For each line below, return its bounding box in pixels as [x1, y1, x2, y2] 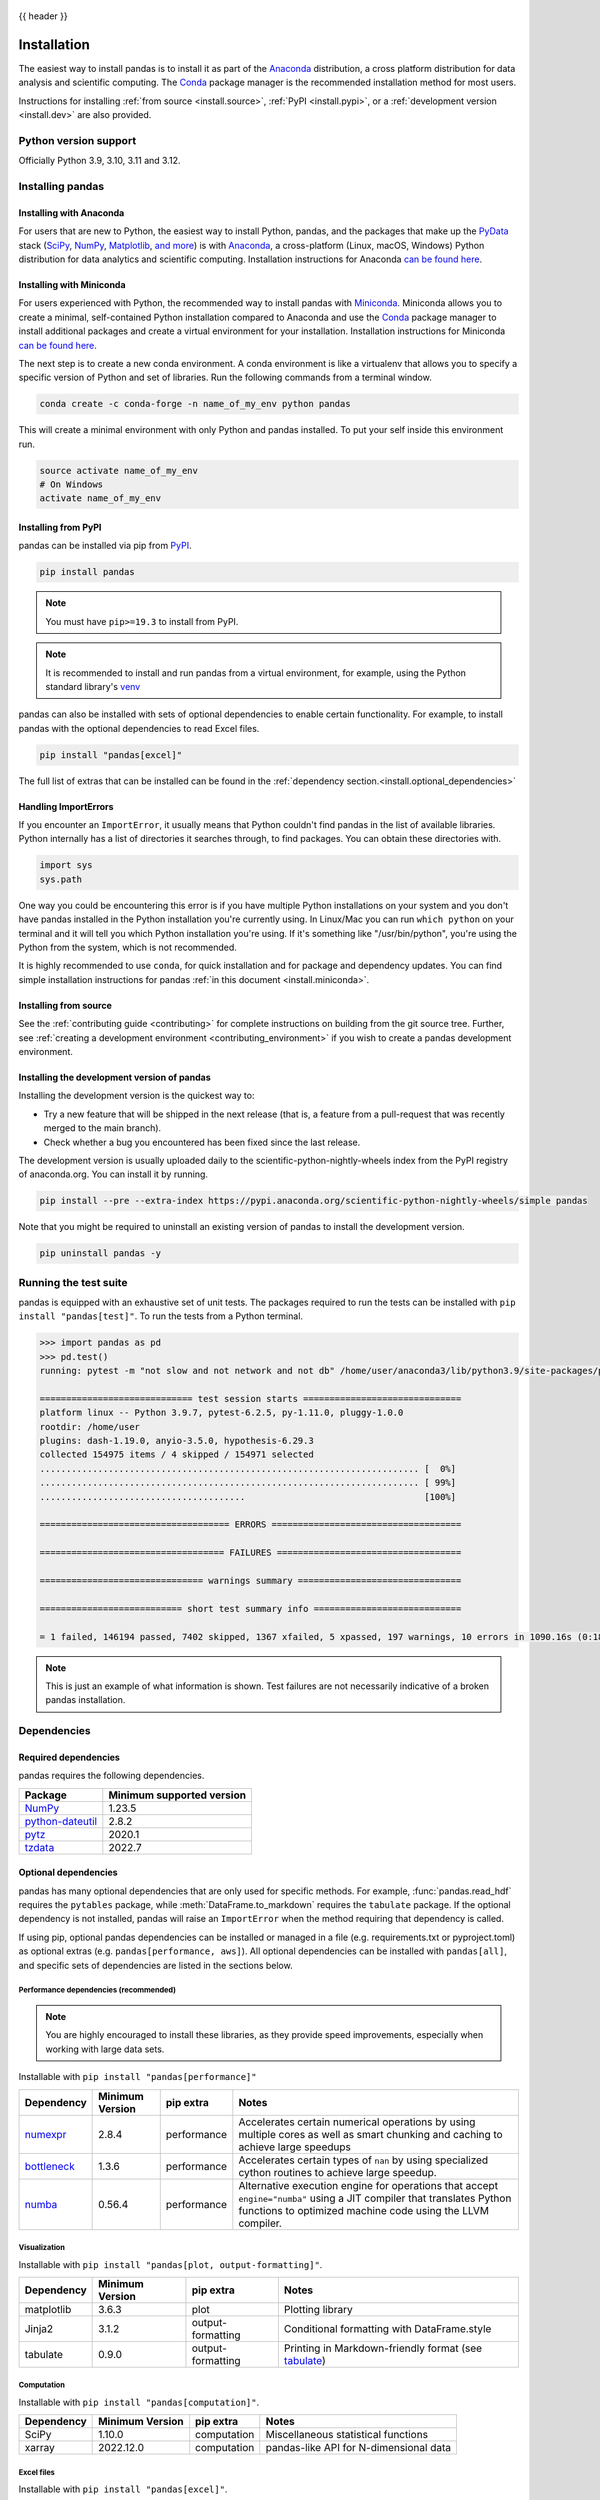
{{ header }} [18, 10, 69, 22]
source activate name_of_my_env [39, 465, 199, 476]
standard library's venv [45, 680, 141, 692]
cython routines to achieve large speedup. [238, 2165, 437, 2179]
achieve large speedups [238, 2140, 352, 2154]
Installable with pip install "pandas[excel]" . [18, 2483, 228, 2495]
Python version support [18, 133, 137, 147]
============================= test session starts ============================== [39, 1393, 462, 1404]
